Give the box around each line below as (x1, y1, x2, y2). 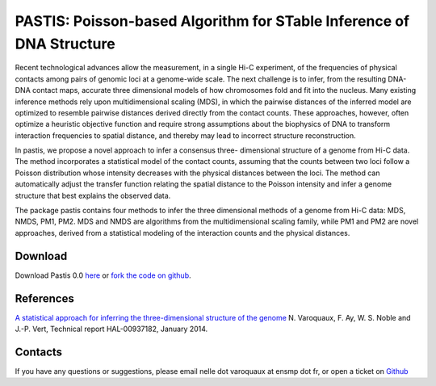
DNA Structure (15, 35, 116, 52)
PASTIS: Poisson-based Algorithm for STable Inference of (15, 12, 410, 30)
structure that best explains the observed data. (15, 191, 171, 200)
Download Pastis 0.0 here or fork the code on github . (15, 271, 191, 280)
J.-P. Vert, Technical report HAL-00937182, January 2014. (15, 324, 208, 334)
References (15, 292, 74, 305)
